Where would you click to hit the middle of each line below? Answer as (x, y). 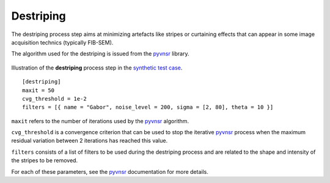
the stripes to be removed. (45, 160)
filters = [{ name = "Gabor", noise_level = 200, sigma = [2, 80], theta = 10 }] (148, 107)
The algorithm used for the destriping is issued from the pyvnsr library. (100, 54)
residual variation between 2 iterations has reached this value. (90, 141)
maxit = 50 (38, 90)
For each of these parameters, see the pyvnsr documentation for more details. (110, 171)
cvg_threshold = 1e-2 (54, 99)
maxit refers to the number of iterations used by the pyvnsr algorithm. (100, 121)
